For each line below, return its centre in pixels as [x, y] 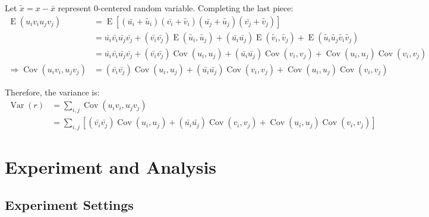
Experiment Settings [69, 204]
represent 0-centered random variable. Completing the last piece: [176, 8]
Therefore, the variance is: [52, 92]
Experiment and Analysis [111, 167]
